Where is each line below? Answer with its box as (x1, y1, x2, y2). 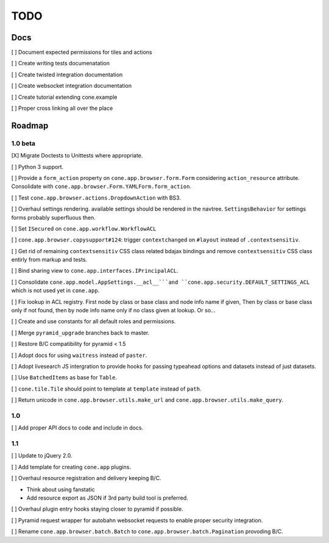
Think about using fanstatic (26, 486, 96, 493)
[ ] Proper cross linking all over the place (11, 104, 113, 112)
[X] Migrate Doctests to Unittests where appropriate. (11, 152, 143, 159)
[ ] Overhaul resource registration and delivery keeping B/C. (11, 475, 161, 482)
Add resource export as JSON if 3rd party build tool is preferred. (26, 494, 188, 502)
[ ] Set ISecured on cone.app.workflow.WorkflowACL (11, 225, 157, 232)
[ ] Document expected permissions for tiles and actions (11, 49, 152, 56)
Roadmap (11, 120, 49, 131)
